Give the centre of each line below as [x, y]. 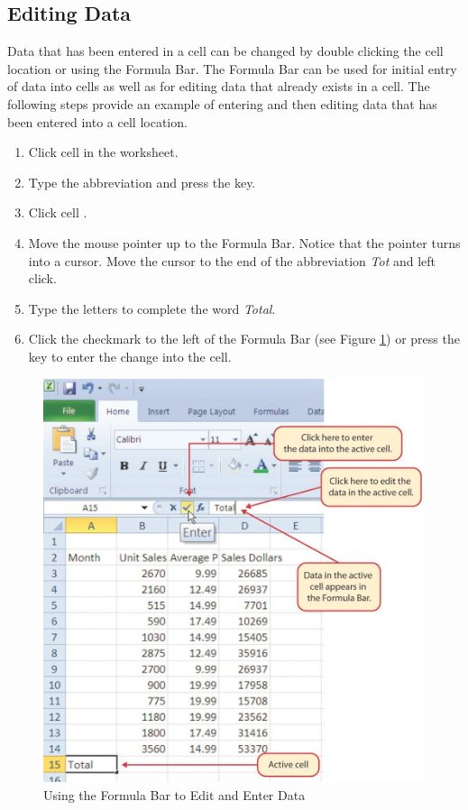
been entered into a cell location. [97, 121]
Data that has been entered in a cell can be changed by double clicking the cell [225, 51]
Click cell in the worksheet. [103, 152]
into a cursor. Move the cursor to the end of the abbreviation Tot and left [232, 260]
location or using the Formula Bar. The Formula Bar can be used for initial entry [232, 68]
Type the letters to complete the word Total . [152, 308]
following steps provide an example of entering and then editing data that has [222, 103]
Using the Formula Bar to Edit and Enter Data [174, 794]
